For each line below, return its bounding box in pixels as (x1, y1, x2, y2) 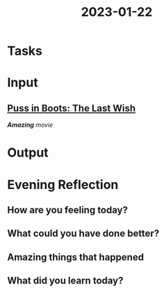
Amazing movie (7, 121, 53, 129)
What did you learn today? (7, 275, 124, 287)
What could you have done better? (7, 228, 160, 240)
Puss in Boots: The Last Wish (7, 102, 136, 114)
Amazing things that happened (7, 251, 144, 263)
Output (7, 145, 49, 161)
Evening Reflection (7, 177, 119, 193)
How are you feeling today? (7, 204, 128, 215)
